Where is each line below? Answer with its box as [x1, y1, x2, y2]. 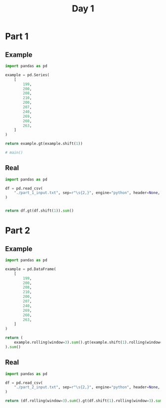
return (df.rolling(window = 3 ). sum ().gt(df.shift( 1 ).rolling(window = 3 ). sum [5, 399, 163, 404]
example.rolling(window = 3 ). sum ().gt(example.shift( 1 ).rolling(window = [14, 340, 163, 345]
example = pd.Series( [5, 72, 50, 77]
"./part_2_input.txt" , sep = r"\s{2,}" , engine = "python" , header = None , [14, 385, 161, 390]
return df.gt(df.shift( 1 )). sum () [5, 208, 74, 213]
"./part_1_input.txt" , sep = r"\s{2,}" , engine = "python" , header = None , [14, 190, 161, 195]
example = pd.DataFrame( [5, 267, 56, 272]
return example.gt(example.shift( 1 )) [5, 141, 83, 146]
